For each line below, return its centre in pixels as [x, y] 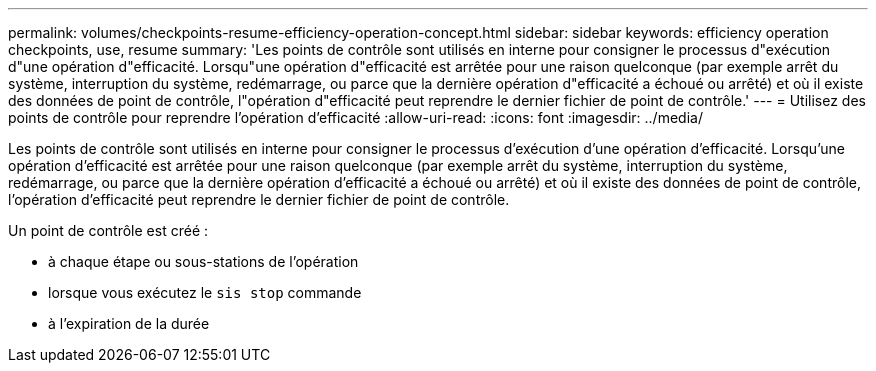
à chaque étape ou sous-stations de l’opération [203, 261]
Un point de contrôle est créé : [108, 230]
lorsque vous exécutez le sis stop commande [205, 292]
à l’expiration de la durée [129, 323]
